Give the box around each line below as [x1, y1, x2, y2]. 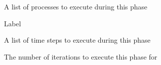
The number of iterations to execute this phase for [4, 51, 158, 62]
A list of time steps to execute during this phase [4, 35, 151, 45]
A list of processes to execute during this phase [4, 1, 148, 11]
